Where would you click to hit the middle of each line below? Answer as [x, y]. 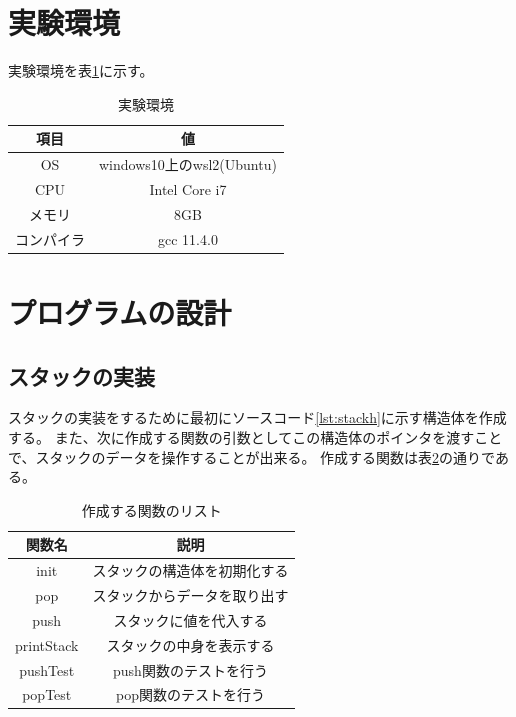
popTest [47, 694]
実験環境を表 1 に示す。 [81, 70]
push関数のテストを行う [190, 669]
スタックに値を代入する [190, 619]
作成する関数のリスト [151, 509]
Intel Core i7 [188, 189]
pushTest [47, 669]
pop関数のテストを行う [190, 694]
